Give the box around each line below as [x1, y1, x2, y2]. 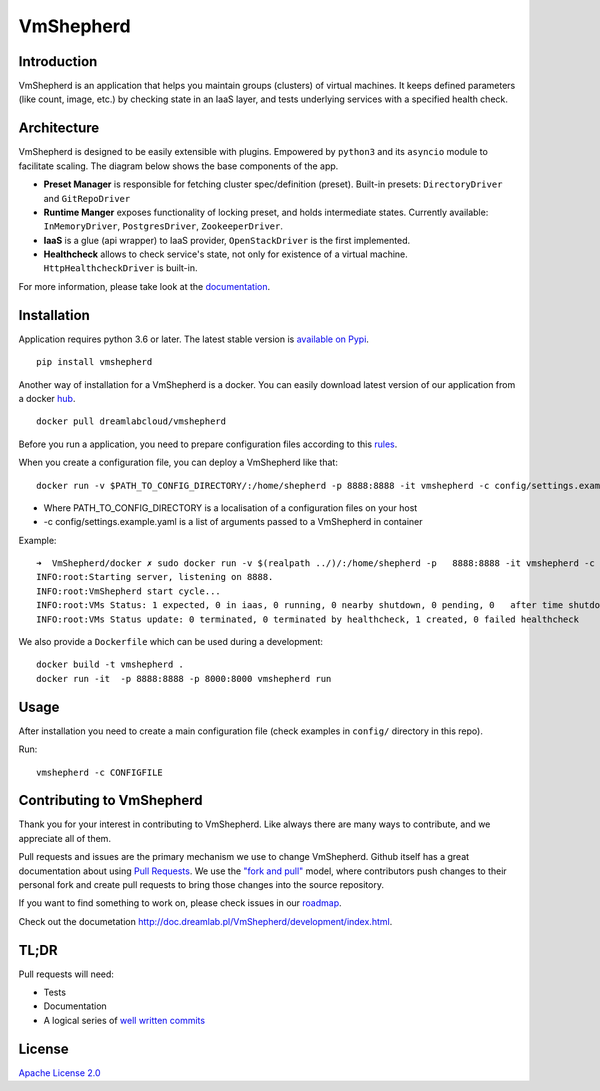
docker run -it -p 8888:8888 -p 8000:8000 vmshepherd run [36, 673, 332, 684]
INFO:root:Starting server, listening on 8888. [36, 571, 274, 583]
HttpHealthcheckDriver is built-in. [43, 262, 198, 274]
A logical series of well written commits [43, 1014, 205, 1026]
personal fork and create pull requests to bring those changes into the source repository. [18, 878, 385, 890]
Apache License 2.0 [18, 1066, 101, 1079]
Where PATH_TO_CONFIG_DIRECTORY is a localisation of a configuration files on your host [43, 501, 418, 514]
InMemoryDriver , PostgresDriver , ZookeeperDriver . [43, 220, 284, 232]
